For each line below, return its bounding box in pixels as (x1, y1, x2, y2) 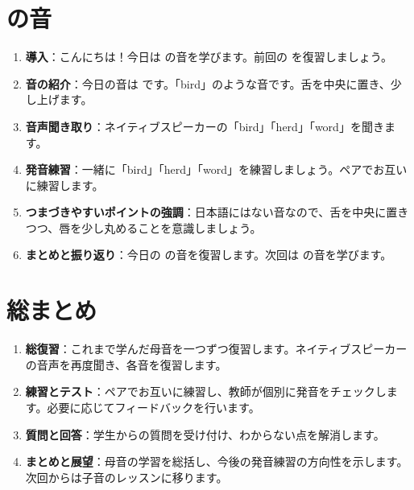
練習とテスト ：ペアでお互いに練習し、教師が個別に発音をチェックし (25, 383, 387, 400)
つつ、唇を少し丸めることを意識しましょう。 (25, 219, 262, 236)
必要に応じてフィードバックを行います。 (47, 398, 260, 415)
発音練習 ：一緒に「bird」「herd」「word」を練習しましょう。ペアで (25, 161, 374, 178)
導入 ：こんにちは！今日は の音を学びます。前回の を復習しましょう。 (25, 48, 392, 65)
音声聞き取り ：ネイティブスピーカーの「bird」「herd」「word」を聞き (25, 117, 384, 134)
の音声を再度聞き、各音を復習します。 (25, 356, 227, 373)
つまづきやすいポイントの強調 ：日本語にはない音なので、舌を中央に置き (25, 204, 409, 220)
